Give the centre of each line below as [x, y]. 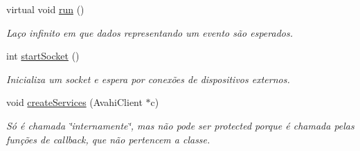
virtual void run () [45, 9]
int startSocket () [43, 56]
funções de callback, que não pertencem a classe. [108, 139]
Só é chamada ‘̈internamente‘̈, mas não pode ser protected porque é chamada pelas [180, 125]
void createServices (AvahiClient [74, 102]
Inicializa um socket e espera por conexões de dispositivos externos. [148, 79]
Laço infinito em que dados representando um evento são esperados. [150, 32]
